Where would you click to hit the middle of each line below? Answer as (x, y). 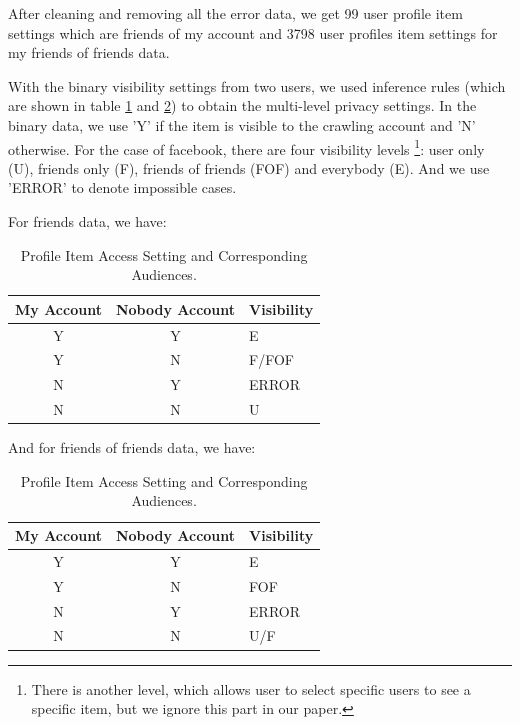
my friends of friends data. (89, 52)
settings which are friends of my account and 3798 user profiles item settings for (253, 32)
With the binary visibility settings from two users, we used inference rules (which (257, 85)
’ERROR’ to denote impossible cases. (122, 187)
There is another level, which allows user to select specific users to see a (251, 688)
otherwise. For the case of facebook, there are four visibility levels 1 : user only (246, 147)
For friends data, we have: (87, 221)
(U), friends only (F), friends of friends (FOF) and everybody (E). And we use (249, 167)
